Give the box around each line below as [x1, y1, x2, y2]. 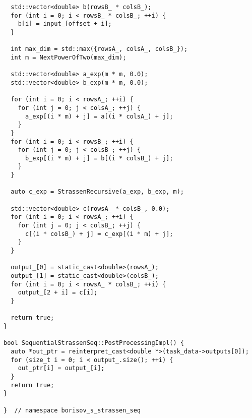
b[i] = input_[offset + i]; [18, 20, 112, 28]
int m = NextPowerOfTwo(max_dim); [11, 53, 127, 61]
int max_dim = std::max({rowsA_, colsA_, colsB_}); [11, 45, 188, 53]
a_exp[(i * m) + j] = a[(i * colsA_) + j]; [25, 112, 173, 120]
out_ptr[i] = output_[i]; [18, 365, 105, 372]
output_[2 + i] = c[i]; [18, 289, 98, 296]
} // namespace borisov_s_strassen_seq [4, 406, 141, 414]
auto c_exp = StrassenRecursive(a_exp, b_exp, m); [11, 188, 184, 196]
